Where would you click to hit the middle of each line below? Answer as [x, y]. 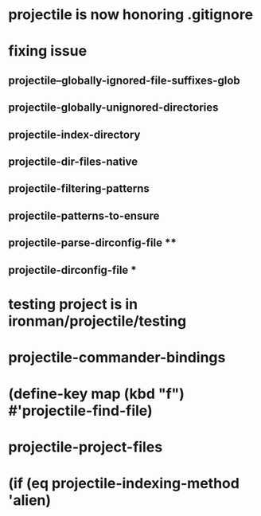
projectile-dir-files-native [73, 161]
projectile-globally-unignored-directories [113, 108]
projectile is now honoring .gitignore [130, 15]
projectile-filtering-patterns [79, 189]
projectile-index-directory [74, 134]
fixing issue [48, 51]
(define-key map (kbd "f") [97, 394]
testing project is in [73, 304]
